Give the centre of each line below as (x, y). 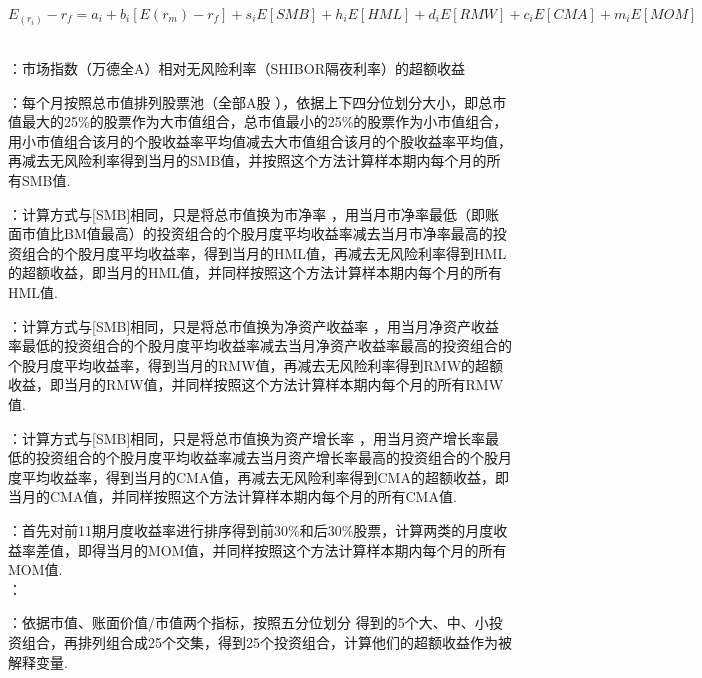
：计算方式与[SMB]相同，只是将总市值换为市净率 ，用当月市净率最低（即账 (253, 213)
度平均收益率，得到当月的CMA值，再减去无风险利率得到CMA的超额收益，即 (258, 476)
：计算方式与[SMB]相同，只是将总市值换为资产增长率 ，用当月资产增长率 (246, 437)
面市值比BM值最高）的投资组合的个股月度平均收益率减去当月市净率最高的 (250, 233)
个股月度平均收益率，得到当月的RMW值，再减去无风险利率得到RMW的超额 (256, 364)
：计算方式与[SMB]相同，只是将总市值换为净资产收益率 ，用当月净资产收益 (253, 325)
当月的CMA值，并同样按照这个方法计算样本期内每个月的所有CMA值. (232, 496)
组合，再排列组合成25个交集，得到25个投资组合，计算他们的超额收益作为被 (266, 641)
